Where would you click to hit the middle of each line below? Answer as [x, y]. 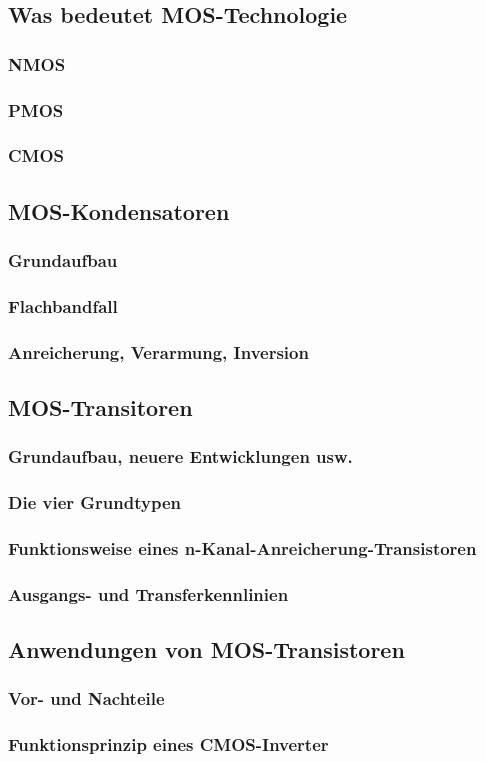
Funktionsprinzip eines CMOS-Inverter [168, 744]
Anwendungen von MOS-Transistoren [206, 649]
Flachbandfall [63, 305]
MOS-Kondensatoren [119, 210]
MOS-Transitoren [100, 407]
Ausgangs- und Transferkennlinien [148, 593]
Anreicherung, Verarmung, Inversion [158, 351]
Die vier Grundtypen [94, 502]
